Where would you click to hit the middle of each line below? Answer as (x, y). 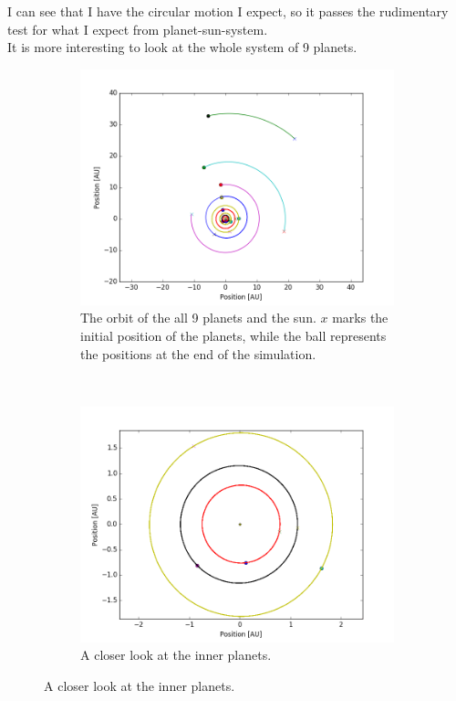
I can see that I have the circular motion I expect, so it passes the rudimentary (228, 11)
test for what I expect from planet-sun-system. (138, 29)
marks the (360, 318)
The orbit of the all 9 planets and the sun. (198, 318)
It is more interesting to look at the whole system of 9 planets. (182, 47)
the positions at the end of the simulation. (198, 353)
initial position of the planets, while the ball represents (233, 335)
